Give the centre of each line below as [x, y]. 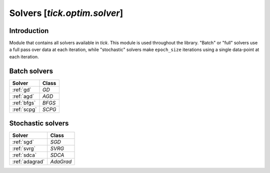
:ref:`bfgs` [24, 102]
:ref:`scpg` [24, 109]
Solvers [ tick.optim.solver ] [66, 13]
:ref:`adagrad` [28, 161]
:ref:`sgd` [23, 142]
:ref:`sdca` [24, 155]
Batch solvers [31, 71]
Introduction [29, 31]
